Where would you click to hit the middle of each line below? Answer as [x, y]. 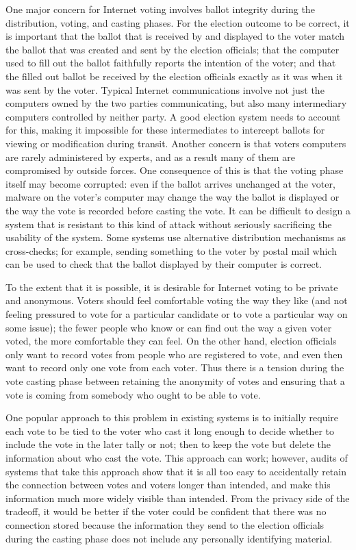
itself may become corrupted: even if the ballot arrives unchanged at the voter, [170, 183]
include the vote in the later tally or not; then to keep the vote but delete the [168, 444]
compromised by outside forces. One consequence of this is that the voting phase [175, 170]
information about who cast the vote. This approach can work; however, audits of [177, 458]
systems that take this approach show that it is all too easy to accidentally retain [176, 471]
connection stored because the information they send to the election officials [165, 524]
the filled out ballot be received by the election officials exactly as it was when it [174, 76]
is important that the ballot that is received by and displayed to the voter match [175, 36]
